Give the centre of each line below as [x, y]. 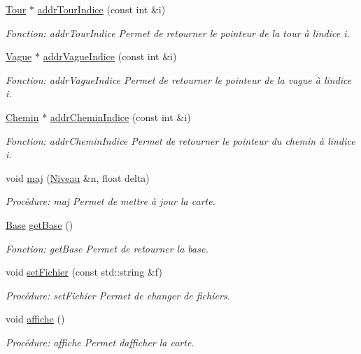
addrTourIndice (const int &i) [101, 9]
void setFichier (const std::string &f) [84, 272]
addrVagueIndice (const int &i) [110, 56]
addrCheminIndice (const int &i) [120, 116]
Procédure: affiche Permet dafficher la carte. [100, 342]
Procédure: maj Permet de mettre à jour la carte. [111, 201]
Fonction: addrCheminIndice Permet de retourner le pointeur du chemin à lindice [180, 140]
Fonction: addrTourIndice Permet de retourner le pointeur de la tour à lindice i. [178, 33]
